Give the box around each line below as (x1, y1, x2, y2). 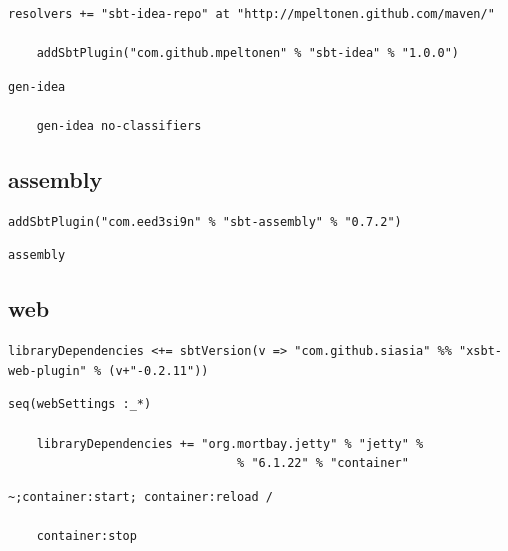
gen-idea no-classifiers (36, 118, 202, 133)
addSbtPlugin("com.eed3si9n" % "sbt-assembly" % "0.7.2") (8, 214, 402, 229)
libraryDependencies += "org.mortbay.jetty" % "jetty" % (36, 436, 424, 451)
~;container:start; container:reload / (8, 489, 273, 504)
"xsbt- (459, 344, 502, 359)
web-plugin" (8, 363, 87, 378)
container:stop (36, 528, 137, 543)
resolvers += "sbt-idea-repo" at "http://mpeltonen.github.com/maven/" (8, 7, 495, 21)
